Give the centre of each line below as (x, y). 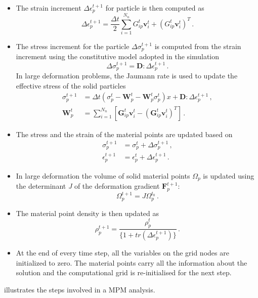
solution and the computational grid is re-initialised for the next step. (124, 272)
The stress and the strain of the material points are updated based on (124, 134)
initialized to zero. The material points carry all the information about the (132, 262)
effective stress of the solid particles (71, 85)
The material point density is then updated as (88, 213)
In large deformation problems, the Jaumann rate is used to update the (127, 76)
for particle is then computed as (155, 8)
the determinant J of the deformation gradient (88, 186)
